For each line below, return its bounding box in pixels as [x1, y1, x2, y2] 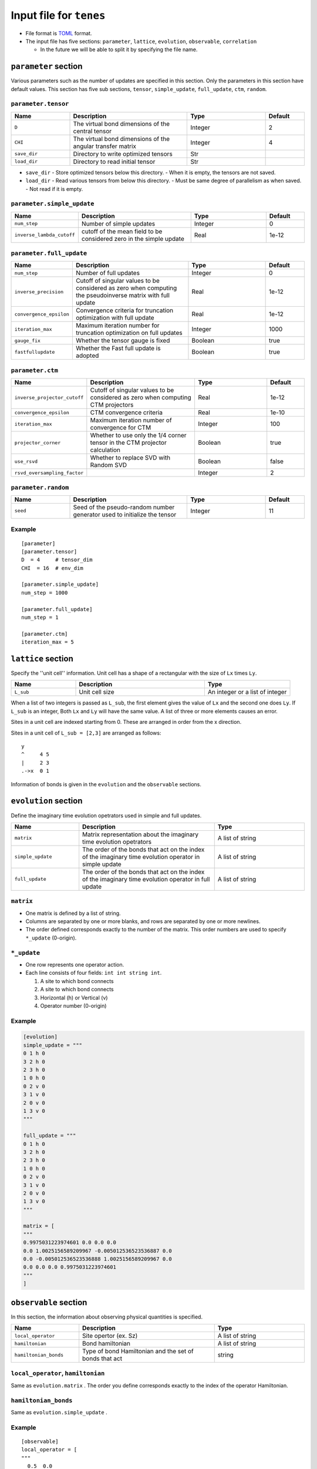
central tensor [73, 127, 112, 135]
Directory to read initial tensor [73, 157, 156, 166]
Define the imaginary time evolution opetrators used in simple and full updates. [11, 811, 202, 819]
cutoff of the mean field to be [81, 227, 163, 235]
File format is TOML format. [25, 29, 92, 36]
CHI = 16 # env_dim [21, 565, 83, 571]
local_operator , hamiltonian [11, 1369, 105, 1377]
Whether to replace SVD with [90, 454, 171, 462]
